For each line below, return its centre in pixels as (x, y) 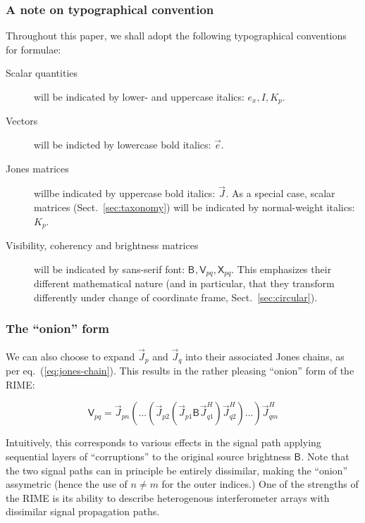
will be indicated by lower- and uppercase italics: (139, 96)
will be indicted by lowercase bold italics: (123, 145)
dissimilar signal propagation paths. (83, 511)
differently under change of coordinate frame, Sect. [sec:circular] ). (176, 297)
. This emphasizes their (282, 269)
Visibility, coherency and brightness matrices (102, 245)
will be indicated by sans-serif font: (110, 269)
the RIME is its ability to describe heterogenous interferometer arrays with (168, 497)
